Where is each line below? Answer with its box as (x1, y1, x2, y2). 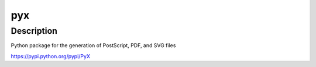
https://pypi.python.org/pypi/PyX (11, 52, 91, 59)
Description (11, 26, 58, 36)
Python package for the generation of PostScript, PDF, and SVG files (11, 42, 176, 49)
